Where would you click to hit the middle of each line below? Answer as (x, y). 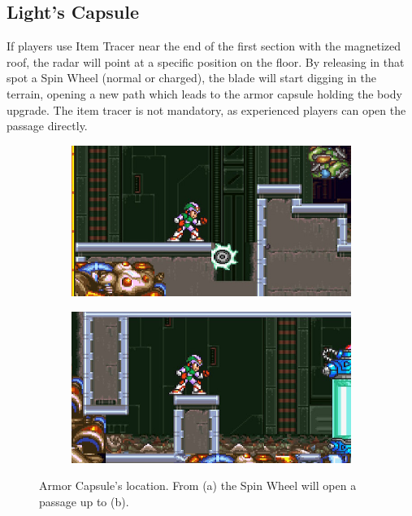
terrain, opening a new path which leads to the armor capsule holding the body (204, 93)
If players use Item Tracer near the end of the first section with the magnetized (204, 46)
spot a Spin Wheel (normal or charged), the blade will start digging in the (191, 78)
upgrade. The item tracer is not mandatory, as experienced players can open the (206, 109)
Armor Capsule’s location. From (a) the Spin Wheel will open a (198, 485)
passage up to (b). (84, 501)
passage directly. (47, 126)
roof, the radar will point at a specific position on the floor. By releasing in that (206, 61)
